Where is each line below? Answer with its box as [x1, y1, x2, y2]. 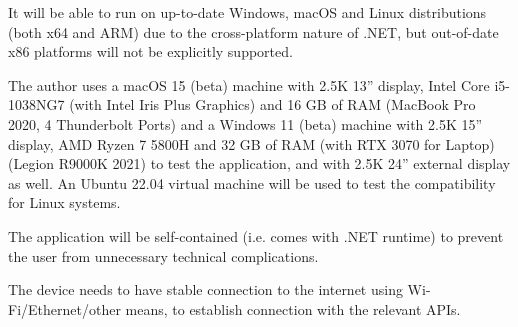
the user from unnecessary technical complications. [8, 245, 319, 266]
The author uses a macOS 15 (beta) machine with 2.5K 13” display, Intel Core [8, 74, 490, 95]
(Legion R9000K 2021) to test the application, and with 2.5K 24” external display [8, 153, 511, 174]
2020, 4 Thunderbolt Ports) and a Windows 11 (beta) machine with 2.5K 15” [8, 113, 483, 134]
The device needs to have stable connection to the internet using [8, 279, 403, 300]
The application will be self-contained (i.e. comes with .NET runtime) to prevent [8, 225, 504, 246]
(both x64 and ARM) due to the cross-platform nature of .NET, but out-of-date [8, 21, 499, 42]
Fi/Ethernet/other [8, 298, 121, 319]
